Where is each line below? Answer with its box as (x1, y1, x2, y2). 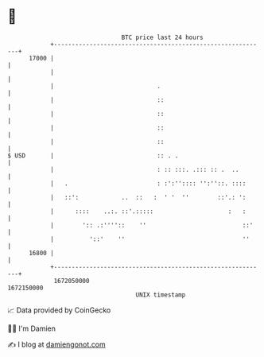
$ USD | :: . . (7, 151, 179, 160)
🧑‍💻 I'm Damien (7, 324, 56, 333)
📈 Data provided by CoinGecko (7, 305, 111, 315)
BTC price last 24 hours (121, 33, 204, 41)
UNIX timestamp (135, 290, 186, 299)
